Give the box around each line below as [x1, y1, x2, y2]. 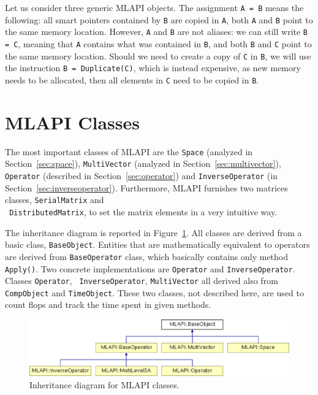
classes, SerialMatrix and [5, 193, 104, 206]
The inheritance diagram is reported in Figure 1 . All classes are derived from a [5, 226, 302, 239]
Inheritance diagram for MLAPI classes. [29, 378, 180, 391]
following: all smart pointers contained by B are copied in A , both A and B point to [5, 13, 313, 26]
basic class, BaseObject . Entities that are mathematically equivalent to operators [5, 238, 310, 251]
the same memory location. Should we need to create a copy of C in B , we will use [5, 49, 311, 62]
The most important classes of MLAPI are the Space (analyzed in [5, 145, 253, 158]
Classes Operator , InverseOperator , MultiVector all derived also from [5, 274, 278, 287]
